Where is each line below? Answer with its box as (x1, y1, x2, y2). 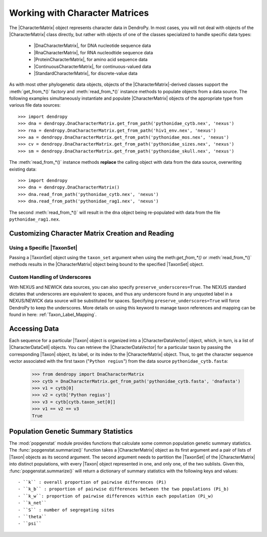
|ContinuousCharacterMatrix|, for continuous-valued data (34, 63, 151, 69)
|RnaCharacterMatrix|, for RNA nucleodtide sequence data (34, 49, 153, 55)
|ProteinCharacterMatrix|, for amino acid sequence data (34, 57, 148, 63)
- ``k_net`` (18, 500, 47, 506)
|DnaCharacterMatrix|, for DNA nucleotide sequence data (34, 42, 151, 49)
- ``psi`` (18, 521, 42, 527)
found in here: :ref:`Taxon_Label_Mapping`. (9, 311, 97, 318)
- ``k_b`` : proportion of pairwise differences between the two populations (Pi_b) (18, 486, 229, 492)
